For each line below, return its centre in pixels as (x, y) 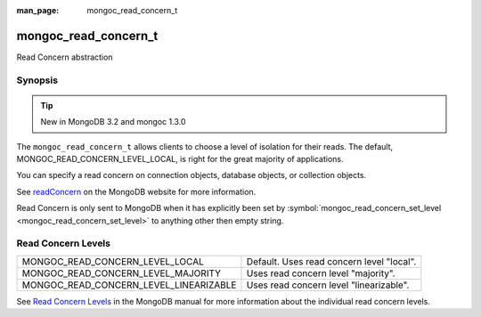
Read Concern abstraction (65, 57)
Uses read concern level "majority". (321, 273)
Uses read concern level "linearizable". (328, 285)
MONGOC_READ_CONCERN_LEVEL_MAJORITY (122, 273)
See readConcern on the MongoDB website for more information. (136, 191)
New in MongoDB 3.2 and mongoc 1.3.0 (113, 122)
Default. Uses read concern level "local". (331, 261)
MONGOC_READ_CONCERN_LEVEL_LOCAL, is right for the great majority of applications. (180, 159)
